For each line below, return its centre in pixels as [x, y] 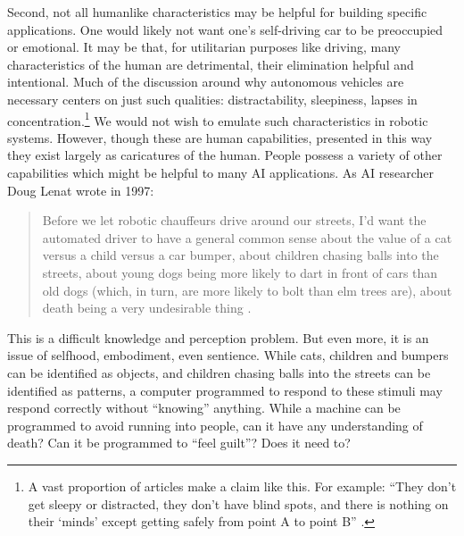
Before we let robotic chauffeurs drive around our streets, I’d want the [234, 220]
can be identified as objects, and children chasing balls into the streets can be [219, 372]
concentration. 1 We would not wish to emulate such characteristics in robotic [218, 119]
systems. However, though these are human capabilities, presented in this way [220, 137]
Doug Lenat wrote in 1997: [81, 190]
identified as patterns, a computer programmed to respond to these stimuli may [225, 390]
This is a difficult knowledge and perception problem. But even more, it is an [218, 337]
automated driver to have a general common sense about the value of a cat [247, 237]
